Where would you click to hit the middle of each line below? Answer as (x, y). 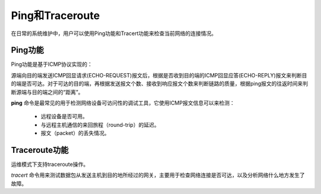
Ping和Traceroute (56, 15)
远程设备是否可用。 (64, 117)
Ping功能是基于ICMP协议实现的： (52, 64)
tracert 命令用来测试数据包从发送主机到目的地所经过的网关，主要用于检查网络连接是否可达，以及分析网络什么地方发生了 (158, 175)
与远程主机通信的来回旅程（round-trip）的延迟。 (100, 124)
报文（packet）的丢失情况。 (75, 133)
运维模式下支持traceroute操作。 (50, 164)
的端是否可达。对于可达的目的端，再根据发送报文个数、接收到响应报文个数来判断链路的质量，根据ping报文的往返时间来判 (160, 84)
